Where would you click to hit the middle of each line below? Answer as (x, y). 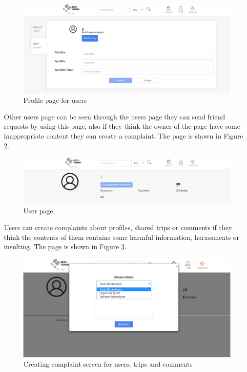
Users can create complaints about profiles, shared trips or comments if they (118, 227)
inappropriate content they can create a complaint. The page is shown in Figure (123, 135)
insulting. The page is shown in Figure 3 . (65, 246)
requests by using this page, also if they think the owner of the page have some (122, 126)
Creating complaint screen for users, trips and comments (108, 364)
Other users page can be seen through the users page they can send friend (114, 116)
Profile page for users (55, 100)
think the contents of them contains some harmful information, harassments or (122, 237)
